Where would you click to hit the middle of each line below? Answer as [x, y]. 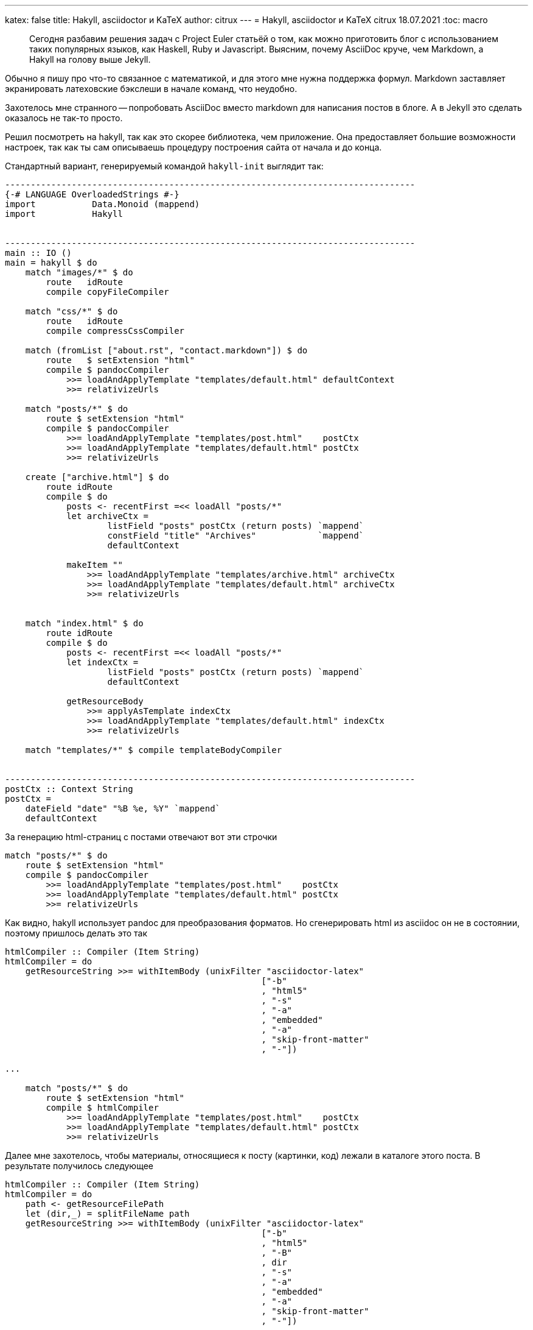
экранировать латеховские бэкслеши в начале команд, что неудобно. [151, 89]
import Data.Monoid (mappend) [103, 204]
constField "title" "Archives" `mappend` [236, 536]
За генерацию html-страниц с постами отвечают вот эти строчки [141, 837]
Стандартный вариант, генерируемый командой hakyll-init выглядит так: [164, 166]
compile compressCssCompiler [115, 331]
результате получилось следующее [79, 1166]
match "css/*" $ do [71, 311]
